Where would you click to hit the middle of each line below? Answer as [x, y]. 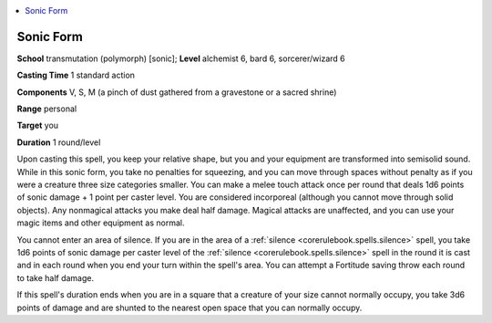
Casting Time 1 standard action [76, 75]
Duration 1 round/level [59, 142]
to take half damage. [56, 277]
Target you [38, 125]
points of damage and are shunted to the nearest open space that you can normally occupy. [190, 307]
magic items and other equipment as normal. [101, 223]
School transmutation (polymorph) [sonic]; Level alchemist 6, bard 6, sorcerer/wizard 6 [181, 58]
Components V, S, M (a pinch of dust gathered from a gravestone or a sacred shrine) [177, 92]
